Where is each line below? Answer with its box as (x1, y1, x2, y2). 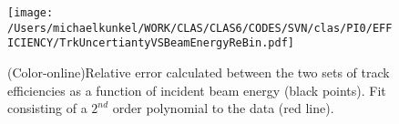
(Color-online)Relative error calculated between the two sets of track (7, 62, 390, 81)
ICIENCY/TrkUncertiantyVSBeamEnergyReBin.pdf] (7, 36, 294, 50)
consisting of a (7, 98, 87, 118)
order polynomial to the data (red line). (112, 98, 334, 118)
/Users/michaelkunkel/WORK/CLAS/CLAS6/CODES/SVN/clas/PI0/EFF (7, 21, 393, 35)
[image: (7, 6, 54, 19)
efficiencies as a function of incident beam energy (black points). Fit (7, 80, 386, 99)
